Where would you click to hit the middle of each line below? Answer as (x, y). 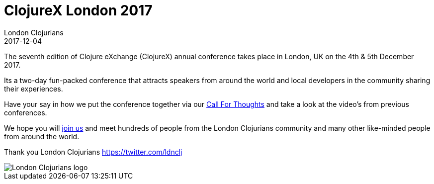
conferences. (26, 112)
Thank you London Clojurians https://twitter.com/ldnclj (93, 152)
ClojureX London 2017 (78, 10)
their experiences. (34, 89)
